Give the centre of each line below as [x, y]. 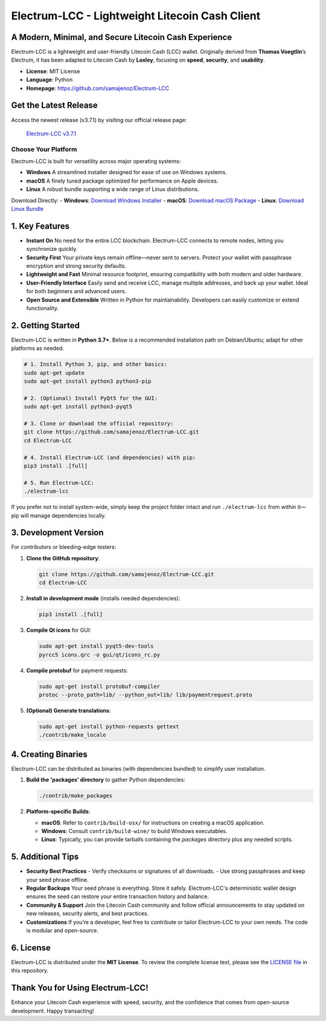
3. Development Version [57, 533]
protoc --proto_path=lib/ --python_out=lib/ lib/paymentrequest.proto [146, 695]
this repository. [30, 971]
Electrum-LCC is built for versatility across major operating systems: [96, 161]
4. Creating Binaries [49, 754]
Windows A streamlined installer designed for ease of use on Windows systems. [127, 172]
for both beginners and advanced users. [76, 291]
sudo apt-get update [54, 373]
